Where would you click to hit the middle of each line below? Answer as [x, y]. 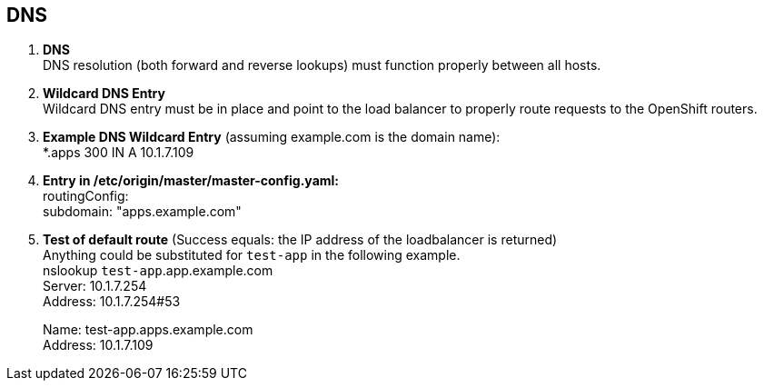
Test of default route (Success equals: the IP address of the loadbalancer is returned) [300, 240]
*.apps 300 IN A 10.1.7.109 [119, 153]
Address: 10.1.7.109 [98, 345]
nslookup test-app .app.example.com [158, 271]
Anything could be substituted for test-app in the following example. [252, 255]
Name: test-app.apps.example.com [148, 330]
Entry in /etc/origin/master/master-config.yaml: [191, 181]
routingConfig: [86, 196]
